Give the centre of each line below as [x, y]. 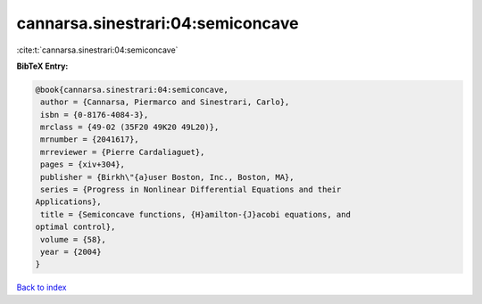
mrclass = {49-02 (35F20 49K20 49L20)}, [130, 127]
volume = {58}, [74, 239]
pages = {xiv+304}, [83, 164]
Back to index [42, 288]
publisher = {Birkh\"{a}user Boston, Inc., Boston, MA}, [167, 177]
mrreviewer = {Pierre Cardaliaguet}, [123, 152]
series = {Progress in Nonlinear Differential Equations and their [191, 190]
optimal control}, [75, 227]
